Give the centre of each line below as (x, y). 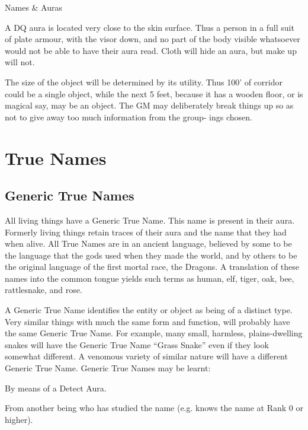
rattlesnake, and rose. (44, 290)
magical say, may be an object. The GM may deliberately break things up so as (149, 105)
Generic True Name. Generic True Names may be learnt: (108, 368)
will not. (20, 62)
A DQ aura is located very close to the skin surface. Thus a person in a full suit (150, 27)
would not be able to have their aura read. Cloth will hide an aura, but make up (151, 50)
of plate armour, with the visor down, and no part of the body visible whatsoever (153, 39)
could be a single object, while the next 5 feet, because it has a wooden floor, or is (154, 93)
